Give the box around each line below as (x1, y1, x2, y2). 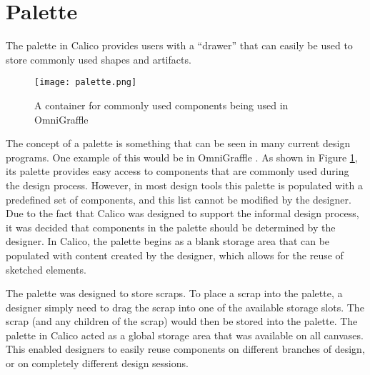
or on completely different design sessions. (6, 356, 189, 371)
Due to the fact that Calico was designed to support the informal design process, (6, 206, 359, 221)
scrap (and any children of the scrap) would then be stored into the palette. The (6, 314, 358, 329)
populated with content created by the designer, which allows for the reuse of (6, 247, 344, 262)
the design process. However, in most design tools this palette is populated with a (6, 177, 363, 192)
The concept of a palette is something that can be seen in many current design (6, 136, 351, 151)
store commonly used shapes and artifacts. (6, 51, 191, 66)
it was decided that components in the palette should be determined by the (6, 219, 336, 234)
